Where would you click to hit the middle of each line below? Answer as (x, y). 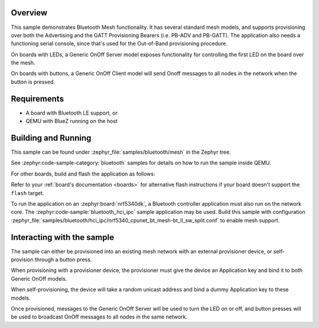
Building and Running (51, 138)
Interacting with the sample (63, 237)
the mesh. (23, 63)
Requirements (38, 98)
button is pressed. (33, 82)
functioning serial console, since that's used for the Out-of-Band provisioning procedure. (119, 44)
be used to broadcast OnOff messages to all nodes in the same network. (99, 317)
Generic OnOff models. (39, 278)
